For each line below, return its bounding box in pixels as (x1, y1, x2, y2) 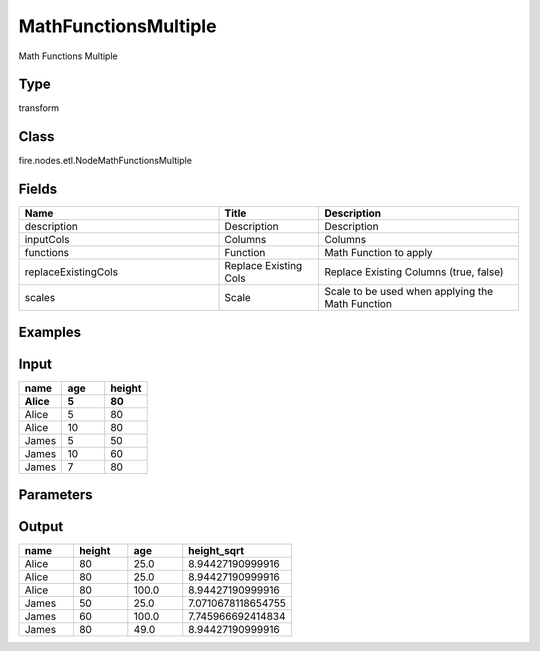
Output (18, 518, 64, 535)
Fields (18, 181, 58, 198)
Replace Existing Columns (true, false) (324, 265, 504, 279)
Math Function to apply (324, 246, 434, 260)
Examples (18, 323, 82, 340)
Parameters (18, 486, 93, 504)
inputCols (24, 233, 70, 247)
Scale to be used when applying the (324, 285, 494, 299)
